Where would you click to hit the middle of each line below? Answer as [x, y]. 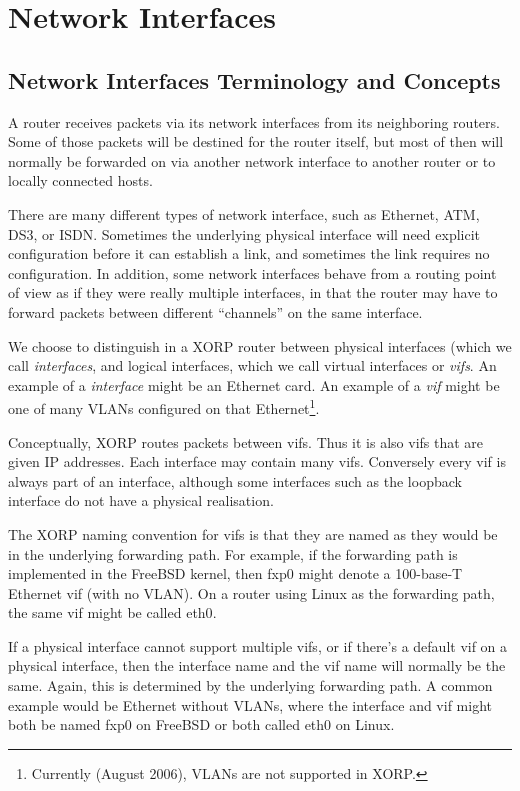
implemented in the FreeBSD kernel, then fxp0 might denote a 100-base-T [235, 573]
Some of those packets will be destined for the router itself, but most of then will [256, 141]
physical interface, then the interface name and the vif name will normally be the [257, 665]
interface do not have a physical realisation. [141, 500]
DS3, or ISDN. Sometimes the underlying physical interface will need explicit [244, 233]
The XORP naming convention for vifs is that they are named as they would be [253, 533]
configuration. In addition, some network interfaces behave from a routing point [252, 272]
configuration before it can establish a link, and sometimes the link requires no [249, 253]
